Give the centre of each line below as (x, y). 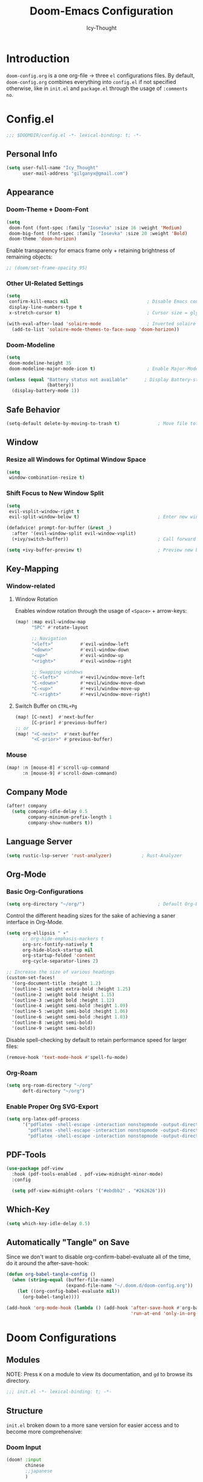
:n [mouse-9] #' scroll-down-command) (70, 773)
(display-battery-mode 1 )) (46, 391)
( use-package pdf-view (35, 1169)
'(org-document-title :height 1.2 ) (56, 983)
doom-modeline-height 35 (40, 363)
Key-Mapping (33, 569)
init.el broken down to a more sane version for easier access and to (93, 1425)
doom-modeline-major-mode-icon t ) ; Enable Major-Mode (104, 369)
